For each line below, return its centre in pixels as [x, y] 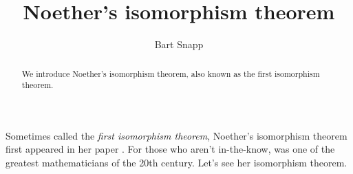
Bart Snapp [179, 44]
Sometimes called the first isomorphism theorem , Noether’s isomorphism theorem [176, 135]
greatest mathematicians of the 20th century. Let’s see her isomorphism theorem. [176, 163]
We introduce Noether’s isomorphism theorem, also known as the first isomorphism [171, 73]
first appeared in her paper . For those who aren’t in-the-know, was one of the [170, 149]
